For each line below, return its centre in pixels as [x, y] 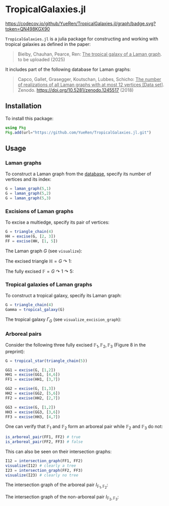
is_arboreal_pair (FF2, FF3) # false [44, 442]
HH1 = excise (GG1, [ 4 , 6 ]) [33, 375]
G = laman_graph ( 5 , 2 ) [28, 194]
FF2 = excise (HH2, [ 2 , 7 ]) [33, 398]
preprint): [15, 351]
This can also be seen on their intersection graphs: [59, 451]
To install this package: [30, 118]
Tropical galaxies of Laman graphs [49, 284]
